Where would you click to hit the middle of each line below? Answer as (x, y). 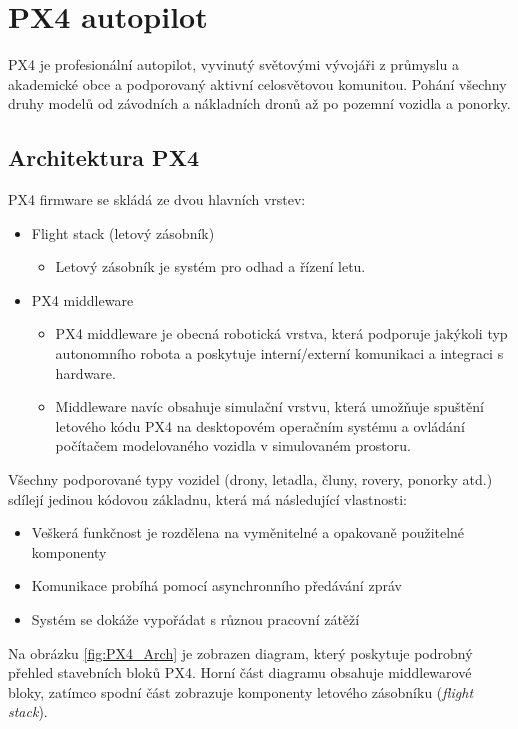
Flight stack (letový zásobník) (123, 232)
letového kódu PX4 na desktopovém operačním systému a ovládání (260, 425)
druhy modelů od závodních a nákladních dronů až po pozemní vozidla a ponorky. (259, 103)
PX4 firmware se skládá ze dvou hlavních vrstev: (157, 199)
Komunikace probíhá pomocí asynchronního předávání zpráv (216, 585)
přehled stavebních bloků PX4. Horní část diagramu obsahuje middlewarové (240, 672)
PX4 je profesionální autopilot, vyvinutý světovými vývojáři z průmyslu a (233, 64)
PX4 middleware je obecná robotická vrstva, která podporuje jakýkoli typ (281, 333)
